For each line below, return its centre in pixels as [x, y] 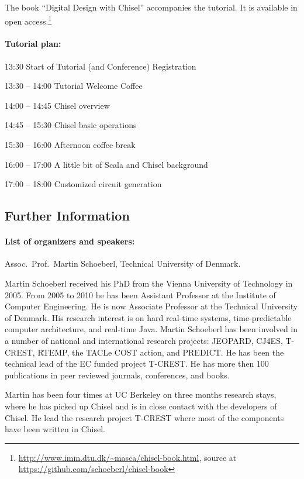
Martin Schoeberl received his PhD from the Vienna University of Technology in [149, 283]
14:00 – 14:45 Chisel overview [57, 105]
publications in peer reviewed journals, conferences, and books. [117, 375]
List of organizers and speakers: [70, 241]
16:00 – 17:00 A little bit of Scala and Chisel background [106, 164]
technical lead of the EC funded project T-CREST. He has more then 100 [137, 363]
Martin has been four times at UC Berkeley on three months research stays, [141, 394]
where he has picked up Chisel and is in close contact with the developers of [141, 406]
